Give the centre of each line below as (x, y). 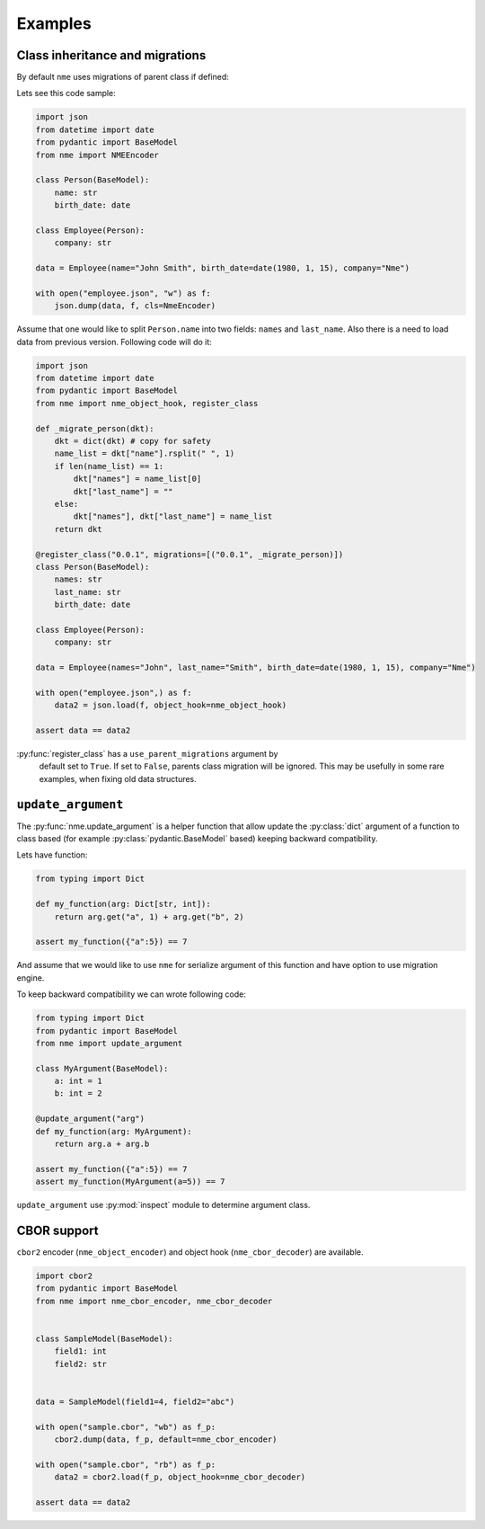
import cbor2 (64, 1276)
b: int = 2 (78, 1093)
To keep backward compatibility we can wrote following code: (132, 994)
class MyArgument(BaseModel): (102, 1068)
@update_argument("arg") (90, 1119)
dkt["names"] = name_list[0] (137, 479)
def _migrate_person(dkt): (95, 428)
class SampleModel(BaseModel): (105, 1339)
